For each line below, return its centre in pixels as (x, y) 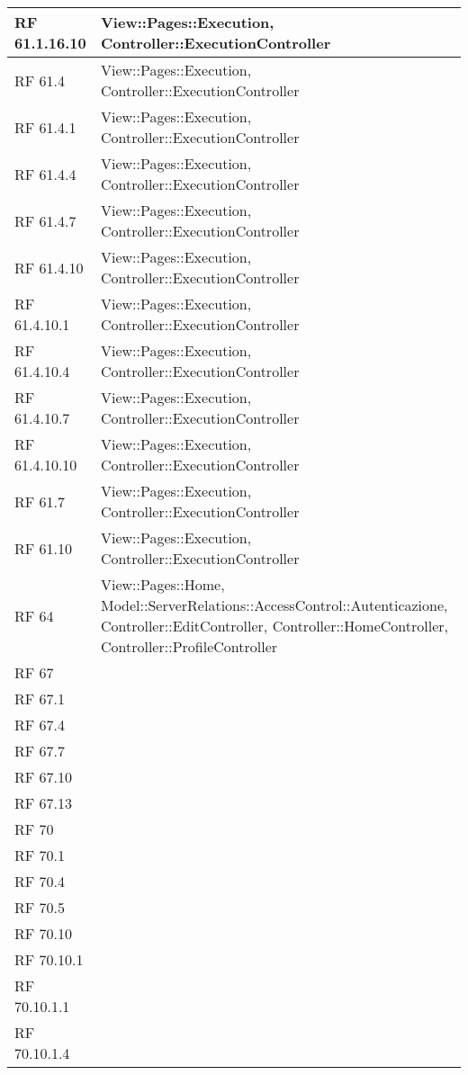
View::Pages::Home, (162, 584)
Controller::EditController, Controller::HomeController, (274, 626)
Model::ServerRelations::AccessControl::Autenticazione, (274, 605)
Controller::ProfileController (189, 646)
